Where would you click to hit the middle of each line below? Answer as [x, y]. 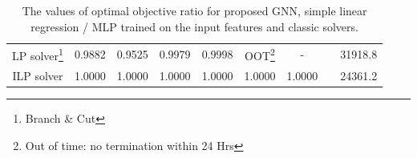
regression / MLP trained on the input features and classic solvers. [194, 26]
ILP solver [38, 75]
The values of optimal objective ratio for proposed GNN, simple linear [194, 10]
